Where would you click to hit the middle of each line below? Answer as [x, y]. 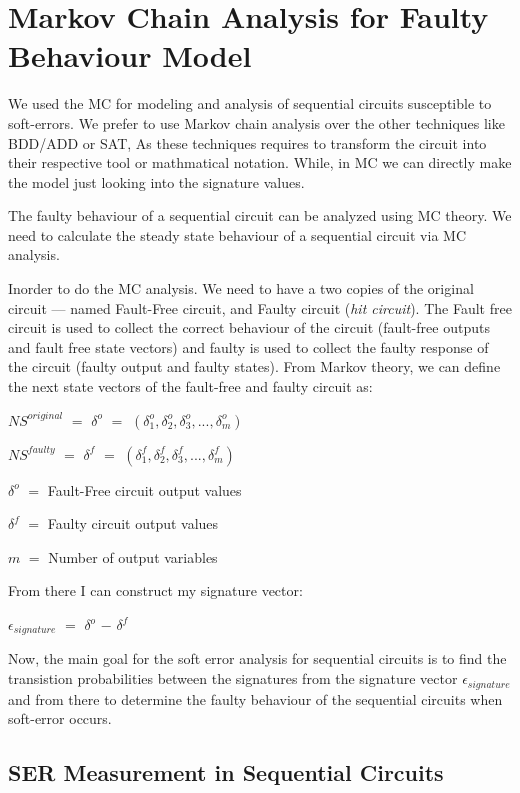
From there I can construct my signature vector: [155, 590]
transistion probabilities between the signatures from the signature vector [233, 678]
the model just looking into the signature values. [156, 181]
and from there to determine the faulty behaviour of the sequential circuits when [255, 698]
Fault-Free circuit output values [144, 489]
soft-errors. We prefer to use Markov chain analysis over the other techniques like [256, 122]
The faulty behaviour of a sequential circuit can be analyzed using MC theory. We [260, 215]
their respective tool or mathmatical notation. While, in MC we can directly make [260, 162]
